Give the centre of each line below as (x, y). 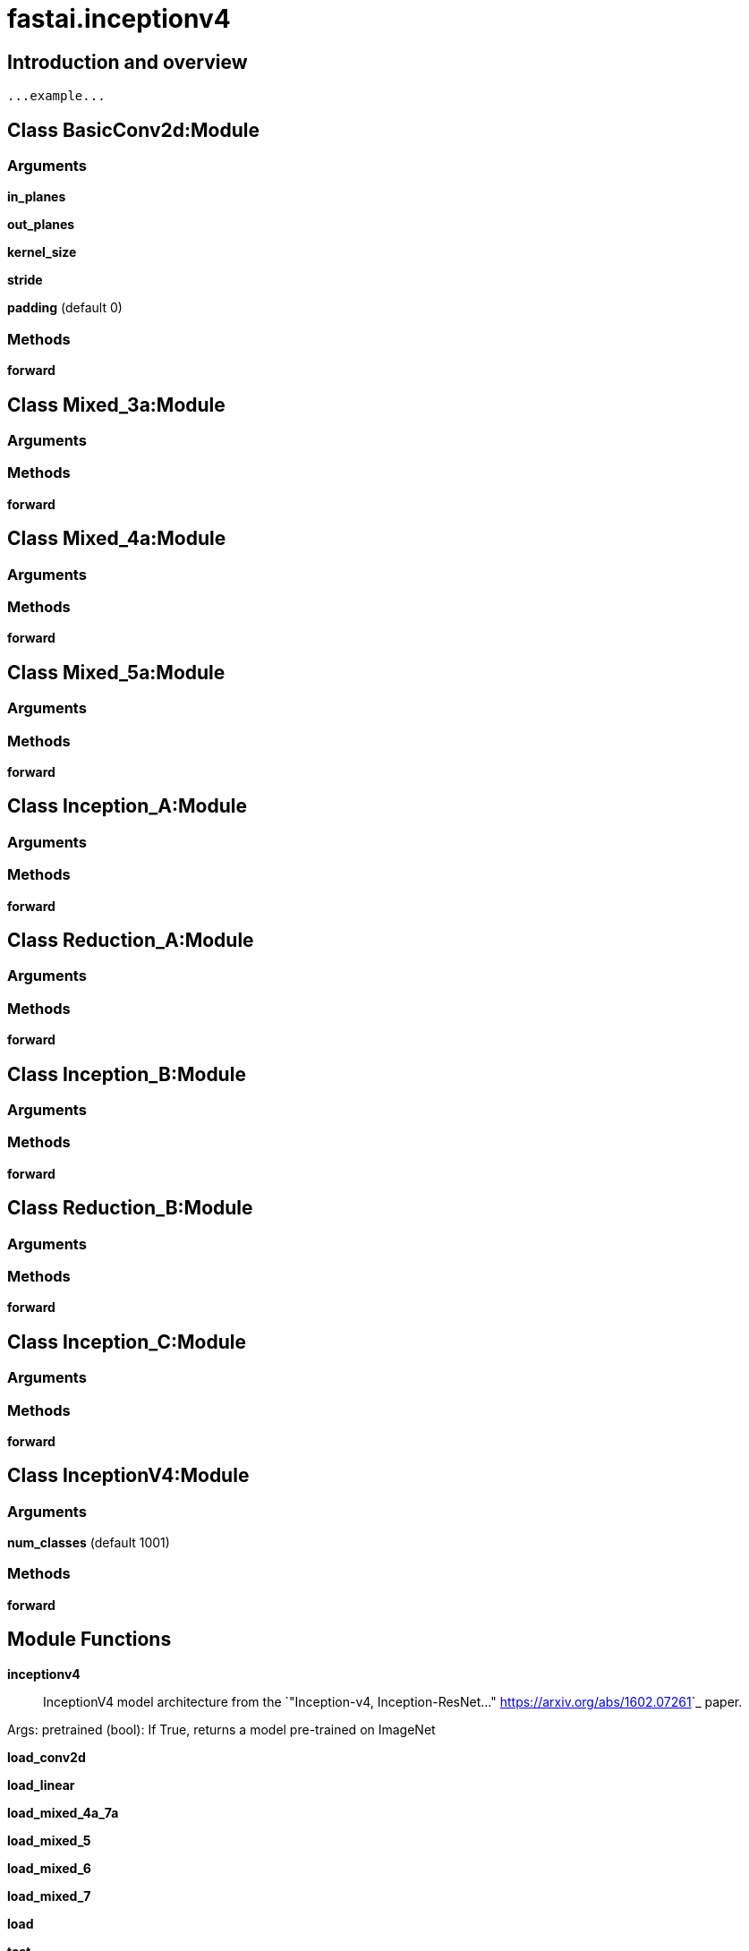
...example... (56, 96)
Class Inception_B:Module (127, 1074)
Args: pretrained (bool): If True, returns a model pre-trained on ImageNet (221, 1729)
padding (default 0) (65, 308)
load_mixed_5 (49, 1840)
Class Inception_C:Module (127, 1342)
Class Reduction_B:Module (130, 1208)
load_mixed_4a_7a (63, 1812)
